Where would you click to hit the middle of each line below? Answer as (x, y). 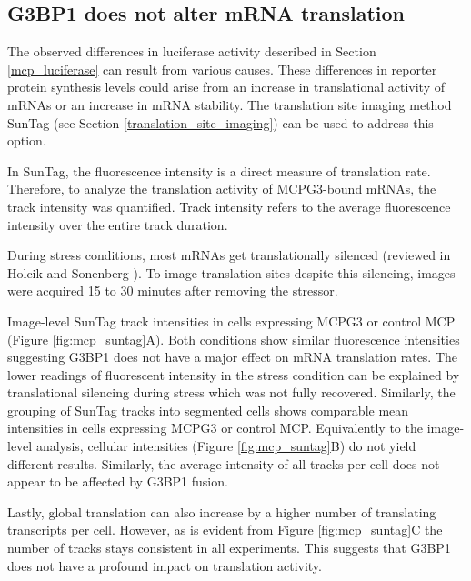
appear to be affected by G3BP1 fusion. (118, 481)
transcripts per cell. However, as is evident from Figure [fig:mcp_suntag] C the (225, 530)
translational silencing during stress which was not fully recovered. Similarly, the (231, 392)
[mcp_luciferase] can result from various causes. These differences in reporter (222, 69)
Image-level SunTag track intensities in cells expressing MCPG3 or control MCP (231, 321)
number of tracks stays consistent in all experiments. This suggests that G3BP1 (229, 548)
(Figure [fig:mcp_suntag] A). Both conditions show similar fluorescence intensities (234, 339)
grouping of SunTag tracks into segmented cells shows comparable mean (208, 410)
